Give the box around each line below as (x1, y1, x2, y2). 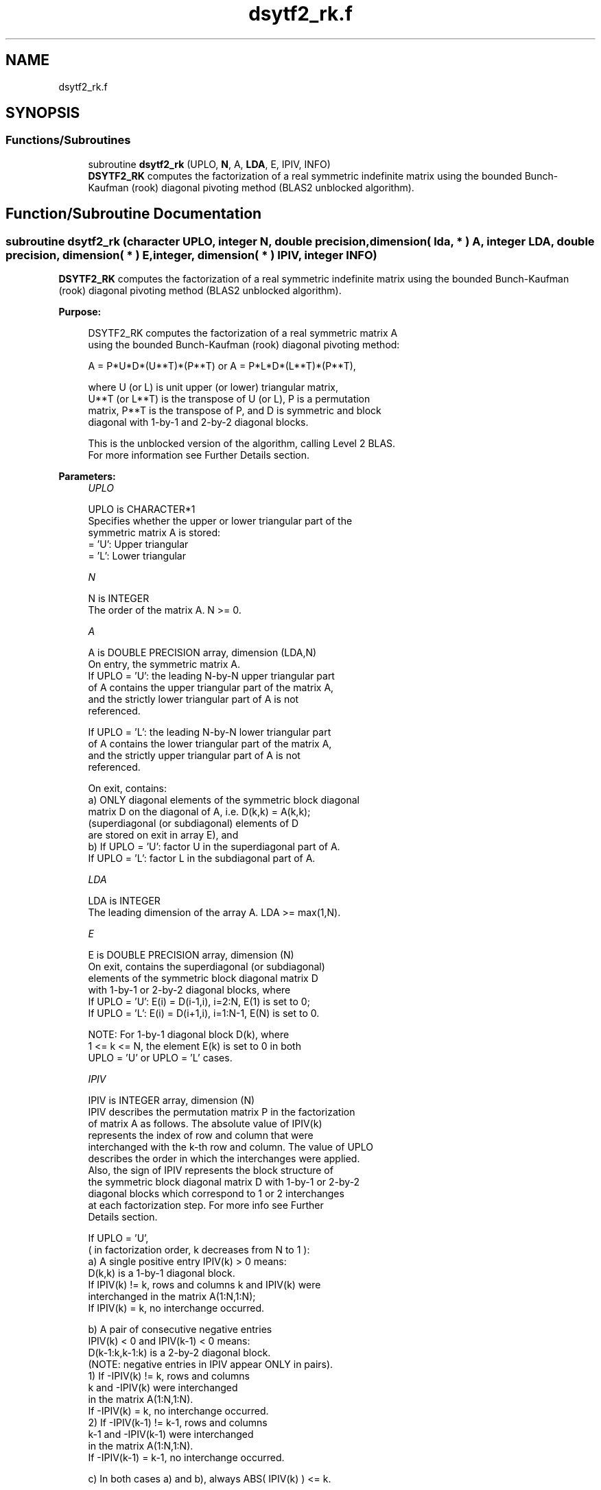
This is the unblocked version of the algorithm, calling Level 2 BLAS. (88, 437, 396, 450)
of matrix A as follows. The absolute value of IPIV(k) (88, 1118, 322, 1130)
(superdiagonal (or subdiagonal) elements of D (88, 817, 299, 830)
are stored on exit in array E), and (88, 829, 239, 841)
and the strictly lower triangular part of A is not (88, 693, 299, 706)
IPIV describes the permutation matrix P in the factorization (88, 1106, 355, 1118)
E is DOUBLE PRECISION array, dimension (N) (88, 949, 294, 961)
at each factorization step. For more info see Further (88, 1199, 324, 1212)
